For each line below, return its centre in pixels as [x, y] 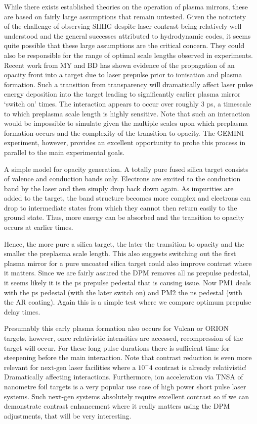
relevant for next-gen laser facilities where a [70, 367]
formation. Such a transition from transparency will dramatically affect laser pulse [128, 84]
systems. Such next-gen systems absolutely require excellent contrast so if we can [127, 396]
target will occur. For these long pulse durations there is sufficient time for [117, 347]
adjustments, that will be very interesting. [68, 415]
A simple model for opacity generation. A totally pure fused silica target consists [126, 169]
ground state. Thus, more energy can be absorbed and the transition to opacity [124, 217]
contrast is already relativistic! [201, 367]
